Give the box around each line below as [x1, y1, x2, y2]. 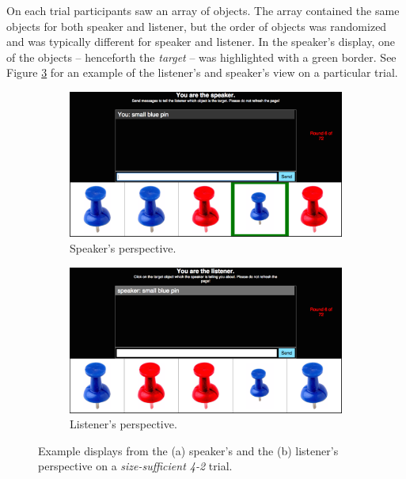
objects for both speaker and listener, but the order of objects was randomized [6, 17, 387, 34]
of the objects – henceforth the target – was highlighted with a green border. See [6, 48, 397, 65]
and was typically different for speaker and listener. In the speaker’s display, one [6, 33, 396, 50]
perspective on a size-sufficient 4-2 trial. [38, 458, 233, 474]
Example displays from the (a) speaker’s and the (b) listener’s [38, 442, 339, 458]
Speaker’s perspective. [70, 240, 176, 257]
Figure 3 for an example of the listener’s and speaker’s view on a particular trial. [6, 64, 398, 81]
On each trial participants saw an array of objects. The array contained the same [6, 2, 400, 18]
